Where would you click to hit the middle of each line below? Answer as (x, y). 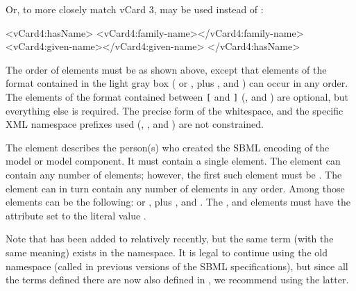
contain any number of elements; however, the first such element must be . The (174, 174)
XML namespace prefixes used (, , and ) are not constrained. (135, 124)
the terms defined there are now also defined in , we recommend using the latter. (177, 280)
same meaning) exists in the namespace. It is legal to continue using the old (167, 252)
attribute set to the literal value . (76, 215)
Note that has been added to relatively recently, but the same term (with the (170, 239)
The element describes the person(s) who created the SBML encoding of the (168, 147)
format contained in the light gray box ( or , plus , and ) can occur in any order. (177, 83)
